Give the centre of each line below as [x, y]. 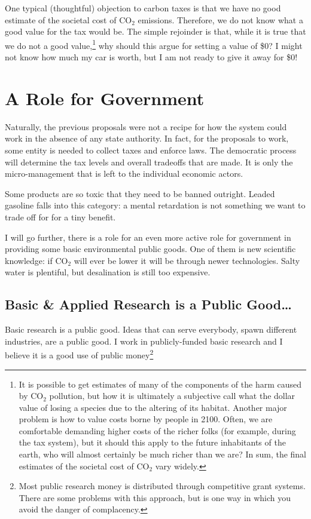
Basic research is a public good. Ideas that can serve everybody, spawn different [151, 329]
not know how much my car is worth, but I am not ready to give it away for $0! [151, 57]
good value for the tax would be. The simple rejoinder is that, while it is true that [155, 31]
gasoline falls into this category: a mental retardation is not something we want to [155, 205]
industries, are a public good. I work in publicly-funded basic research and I [144, 341]
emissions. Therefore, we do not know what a [220, 19]
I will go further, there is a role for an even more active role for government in [148, 237]
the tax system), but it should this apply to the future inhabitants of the [152, 442]
